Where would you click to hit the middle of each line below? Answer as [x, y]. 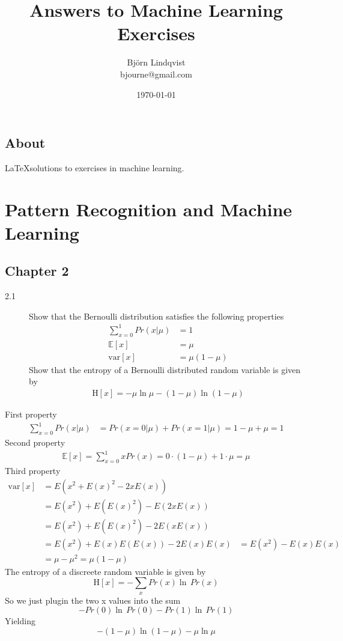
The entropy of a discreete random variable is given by [105, 571]
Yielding [20, 621]
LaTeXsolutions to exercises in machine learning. [95, 167]
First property [31, 414]
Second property [35, 442]
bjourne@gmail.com [156, 74]
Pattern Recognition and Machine [149, 209]
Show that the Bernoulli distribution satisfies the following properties [156, 316]
